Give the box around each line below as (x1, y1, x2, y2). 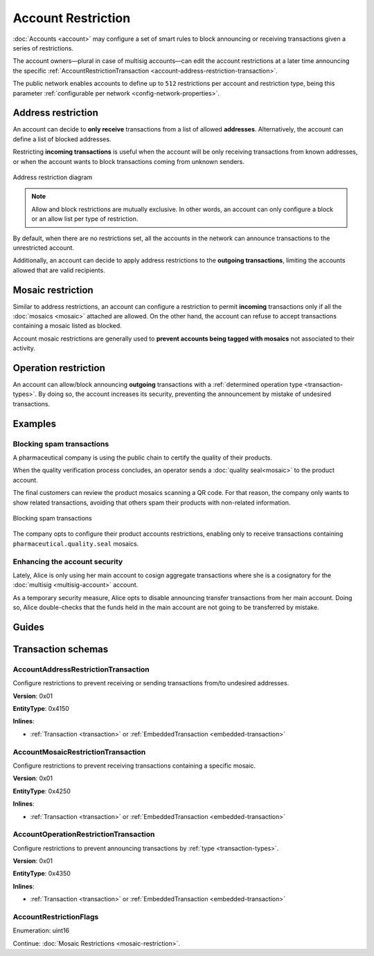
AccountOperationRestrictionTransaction (12, 829, 155, 839)
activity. (12, 344, 36, 352)
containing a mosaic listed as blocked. (12, 322, 123, 330)
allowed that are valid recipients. (12, 266, 105, 274)
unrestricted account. (12, 243, 75, 252)
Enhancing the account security (12, 557, 123, 566)
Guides (12, 621, 45, 633)
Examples (12, 417, 57, 429)
